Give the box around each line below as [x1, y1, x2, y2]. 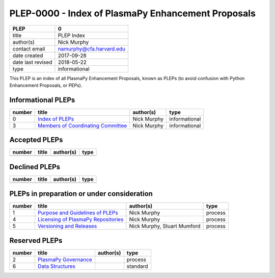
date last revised [12, 59, 52, 66]
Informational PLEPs [9, 95, 75, 104]
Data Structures [37, 263, 76, 270]
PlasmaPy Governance [37, 256, 92, 263]
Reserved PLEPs [9, 236, 63, 245]
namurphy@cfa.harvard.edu [58, 45, 126, 52]
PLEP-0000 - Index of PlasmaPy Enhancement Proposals [9, 8, 256, 19]
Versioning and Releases [37, 222, 97, 230]
